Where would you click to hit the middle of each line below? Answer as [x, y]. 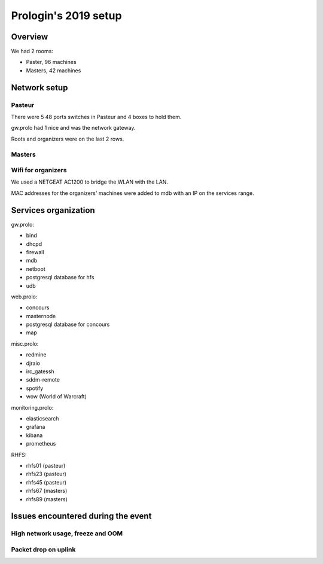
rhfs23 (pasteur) [46, 474]
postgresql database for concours [68, 324]
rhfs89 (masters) [47, 499]
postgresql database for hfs [60, 278]
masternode [41, 316]
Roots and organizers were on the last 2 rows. [68, 139]
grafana [36, 427]
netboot [36, 269]
